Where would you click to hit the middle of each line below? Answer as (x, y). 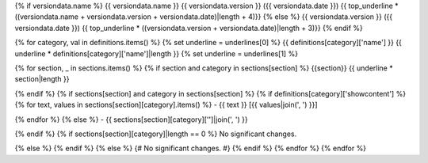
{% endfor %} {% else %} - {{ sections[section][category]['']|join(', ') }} (132, 119)
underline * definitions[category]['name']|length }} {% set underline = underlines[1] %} (157, 53)
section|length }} (42, 79)
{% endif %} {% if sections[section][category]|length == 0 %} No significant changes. (156, 134)
